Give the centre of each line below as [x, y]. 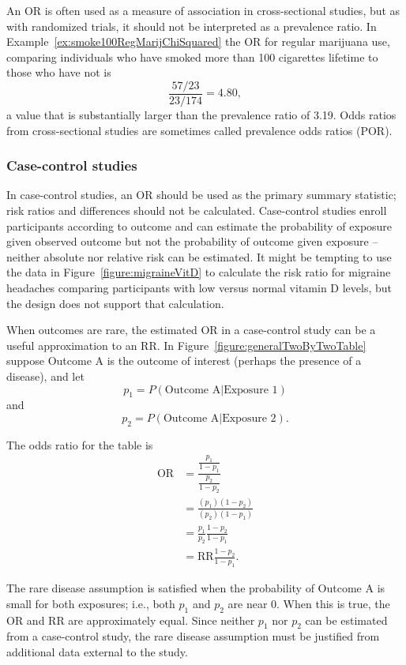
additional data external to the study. [97, 651]
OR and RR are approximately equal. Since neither [131, 620]
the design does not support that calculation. [115, 303]
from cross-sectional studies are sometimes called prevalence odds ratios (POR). [199, 130]
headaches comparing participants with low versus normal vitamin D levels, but [199, 287]
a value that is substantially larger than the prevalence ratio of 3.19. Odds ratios [201, 115]
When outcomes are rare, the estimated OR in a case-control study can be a [191, 330]
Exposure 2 [249, 418]
